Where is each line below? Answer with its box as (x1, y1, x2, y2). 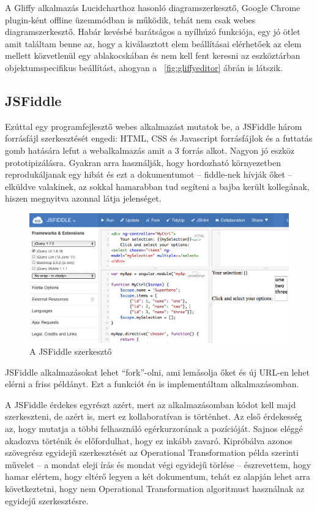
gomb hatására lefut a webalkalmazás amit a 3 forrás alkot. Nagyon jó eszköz (5, 143, 294, 156)
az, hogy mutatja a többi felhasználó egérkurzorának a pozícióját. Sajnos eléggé (5, 422, 303, 435)
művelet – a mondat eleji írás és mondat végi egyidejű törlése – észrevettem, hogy (5, 458, 311, 471)
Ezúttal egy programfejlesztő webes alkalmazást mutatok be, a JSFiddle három (5, 119, 302, 132)
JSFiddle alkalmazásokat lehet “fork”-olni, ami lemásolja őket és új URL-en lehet (5, 365, 310, 378)
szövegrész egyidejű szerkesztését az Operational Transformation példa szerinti (5, 446, 299, 459)
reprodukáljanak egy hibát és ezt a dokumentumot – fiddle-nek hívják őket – (5, 168, 293, 181)
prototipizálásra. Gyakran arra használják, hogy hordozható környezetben (5, 156, 281, 168)
